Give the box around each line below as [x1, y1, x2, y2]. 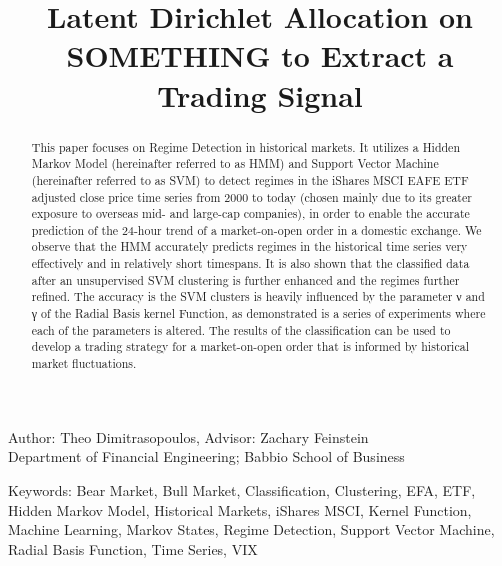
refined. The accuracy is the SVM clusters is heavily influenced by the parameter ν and [31, 288, 485, 305]
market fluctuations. [31, 355, 137, 372]
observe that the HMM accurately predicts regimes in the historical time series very [31, 238, 468, 255]
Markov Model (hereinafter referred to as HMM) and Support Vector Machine [31, 155, 439, 172]
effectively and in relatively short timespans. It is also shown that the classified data [31, 255, 470, 272]
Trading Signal [157, 74, 363, 115]
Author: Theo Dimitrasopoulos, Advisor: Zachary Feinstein [8, 426, 369, 447]
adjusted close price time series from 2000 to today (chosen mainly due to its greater [31, 188, 472, 205]
